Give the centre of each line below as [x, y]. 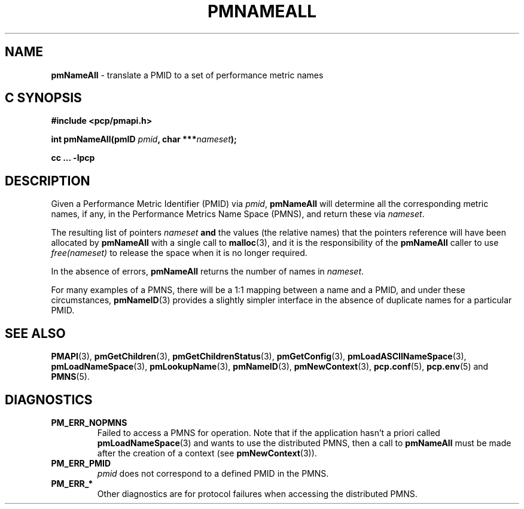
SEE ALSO [35, 333]
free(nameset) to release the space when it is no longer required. [179, 253]
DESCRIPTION [48, 181]
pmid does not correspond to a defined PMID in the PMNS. [213, 473]
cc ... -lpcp [73, 158]
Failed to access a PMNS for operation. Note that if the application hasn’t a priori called [269, 432]
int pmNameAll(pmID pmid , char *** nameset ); [144, 139]
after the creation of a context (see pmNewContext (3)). [207, 453]
